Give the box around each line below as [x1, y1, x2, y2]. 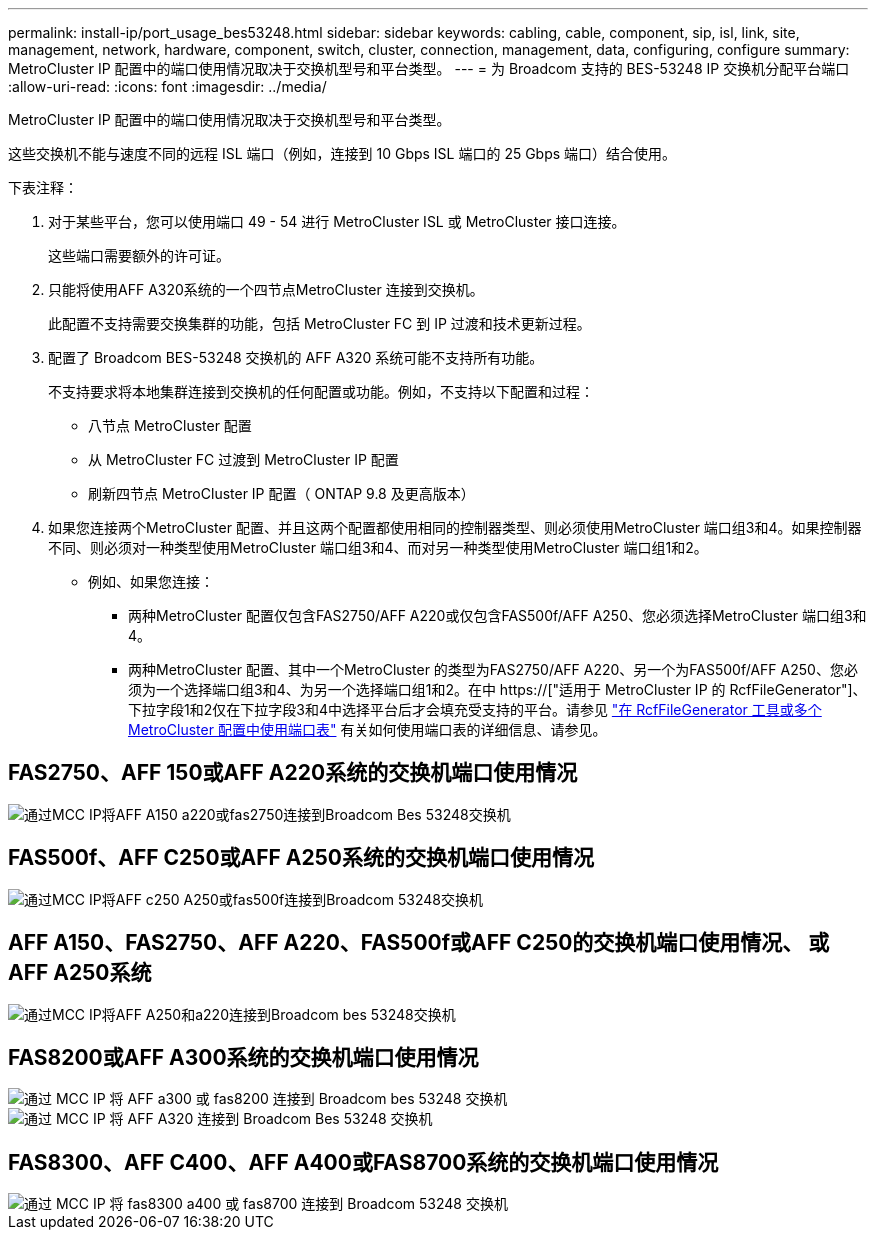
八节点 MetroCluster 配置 [88, 417, 252, 434]
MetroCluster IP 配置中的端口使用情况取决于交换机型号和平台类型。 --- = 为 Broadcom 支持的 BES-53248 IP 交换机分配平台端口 [8, 60, 850, 77]
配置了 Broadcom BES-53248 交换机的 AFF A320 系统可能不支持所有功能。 [48, 349, 544, 366]
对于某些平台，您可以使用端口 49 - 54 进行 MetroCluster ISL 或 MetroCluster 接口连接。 [48, 213, 626, 230]
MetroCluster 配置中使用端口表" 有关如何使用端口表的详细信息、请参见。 [128, 721, 607, 738]
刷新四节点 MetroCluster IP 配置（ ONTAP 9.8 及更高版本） [88, 485, 475, 502]
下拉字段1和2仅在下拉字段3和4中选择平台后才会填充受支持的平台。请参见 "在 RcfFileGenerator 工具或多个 [128, 701, 822, 718]
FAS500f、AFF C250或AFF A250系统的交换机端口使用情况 [8, 845, 594, 871]
